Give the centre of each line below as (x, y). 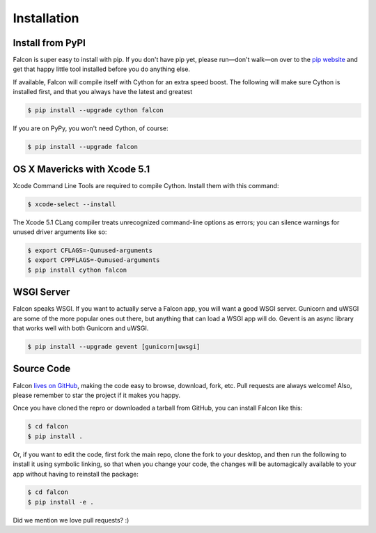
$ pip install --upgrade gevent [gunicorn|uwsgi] (114, 347)
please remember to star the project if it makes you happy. (97, 395)
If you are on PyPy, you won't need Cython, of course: (91, 128)
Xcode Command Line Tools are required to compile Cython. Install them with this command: (146, 185)
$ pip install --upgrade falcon (83, 147)
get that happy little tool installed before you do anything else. (102, 69)
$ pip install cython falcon (77, 270)
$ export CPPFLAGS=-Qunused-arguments (94, 260)
